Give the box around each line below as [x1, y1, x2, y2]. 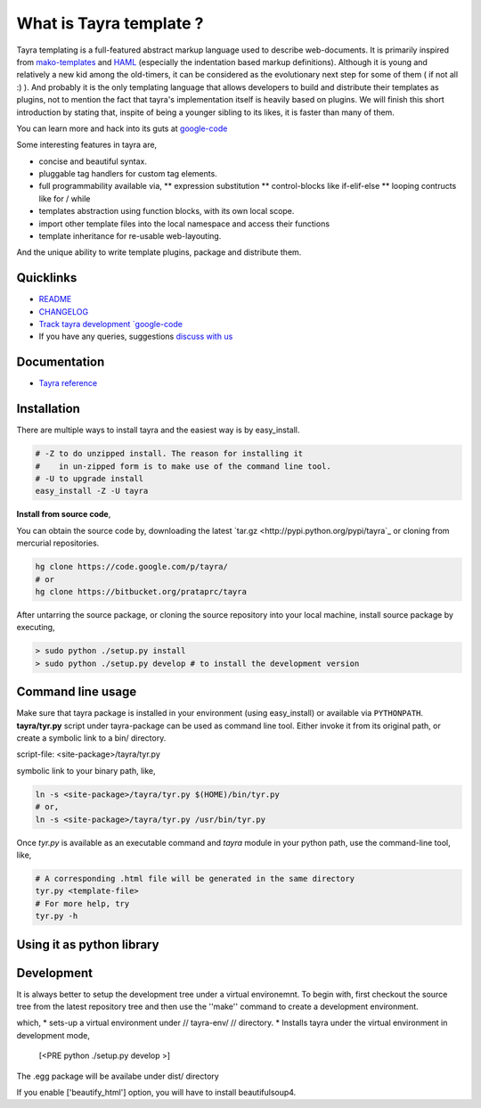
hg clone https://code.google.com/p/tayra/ [35, 562, 229, 572]
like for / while [38, 193, 91, 204]
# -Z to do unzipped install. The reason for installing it [35, 448, 304, 459]
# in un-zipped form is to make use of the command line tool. [35, 461, 331, 472]
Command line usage [16, 685, 137, 700]
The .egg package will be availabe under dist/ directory [16, 1071, 220, 1081]
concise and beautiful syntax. [38, 156, 147, 167]
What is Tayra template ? [16, 13, 204, 33]
